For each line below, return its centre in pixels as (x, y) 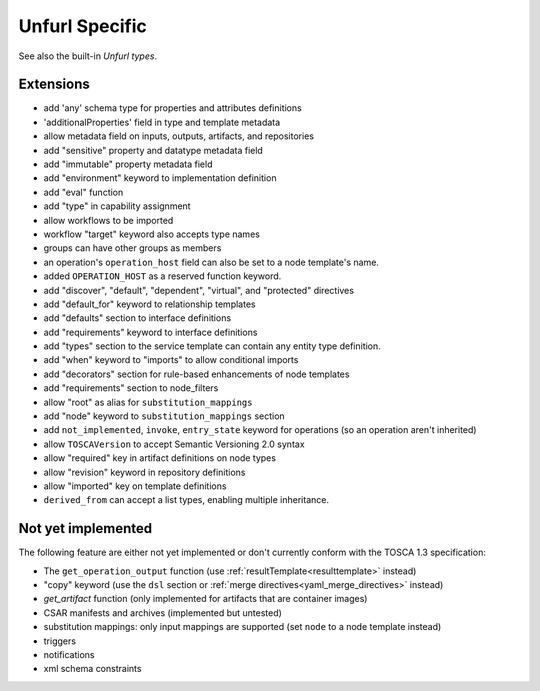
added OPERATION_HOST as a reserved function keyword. (162, 276)
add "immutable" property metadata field (128, 164)
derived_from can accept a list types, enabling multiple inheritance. (186, 500)
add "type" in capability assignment (117, 206)
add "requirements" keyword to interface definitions (150, 332)
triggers (60, 641)
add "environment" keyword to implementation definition (160, 178)
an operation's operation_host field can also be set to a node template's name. (211, 262)
